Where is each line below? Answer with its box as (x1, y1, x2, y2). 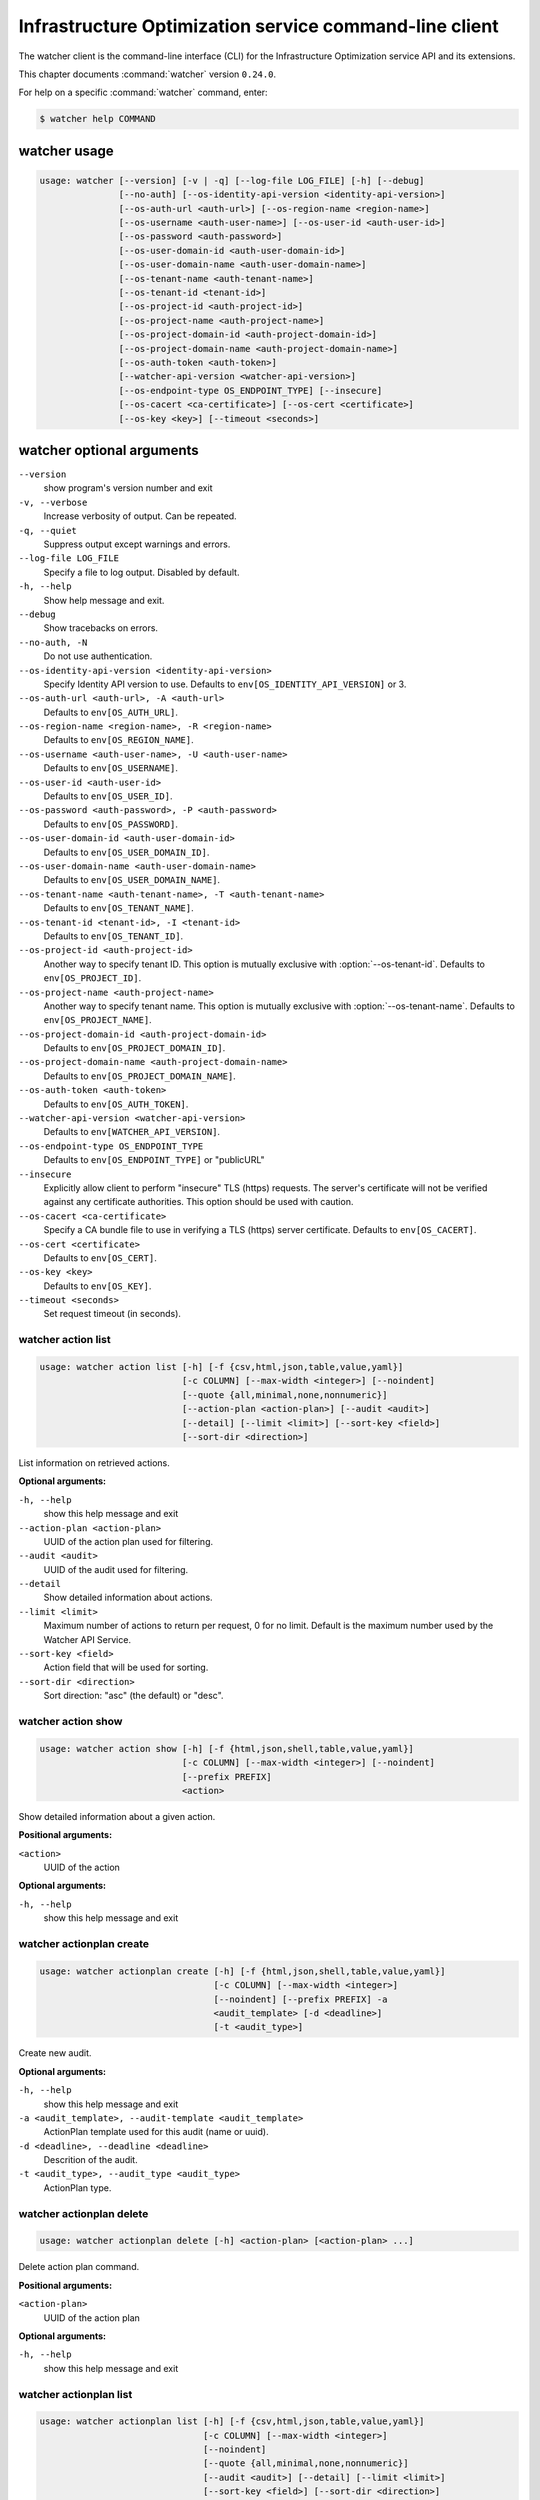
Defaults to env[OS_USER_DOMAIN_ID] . (43, 846, 210, 858)
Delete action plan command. (18, 2261, 140, 2273)
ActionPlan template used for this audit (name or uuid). (43, 2126, 269, 2138)
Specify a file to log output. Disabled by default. (43, 566, 240, 578)
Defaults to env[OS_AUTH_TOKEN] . (43, 1098, 189, 1110)
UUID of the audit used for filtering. (43, 1563, 189, 1575)
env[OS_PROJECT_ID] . (43, 972, 142, 984)
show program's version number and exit (43, 482, 213, 494)
